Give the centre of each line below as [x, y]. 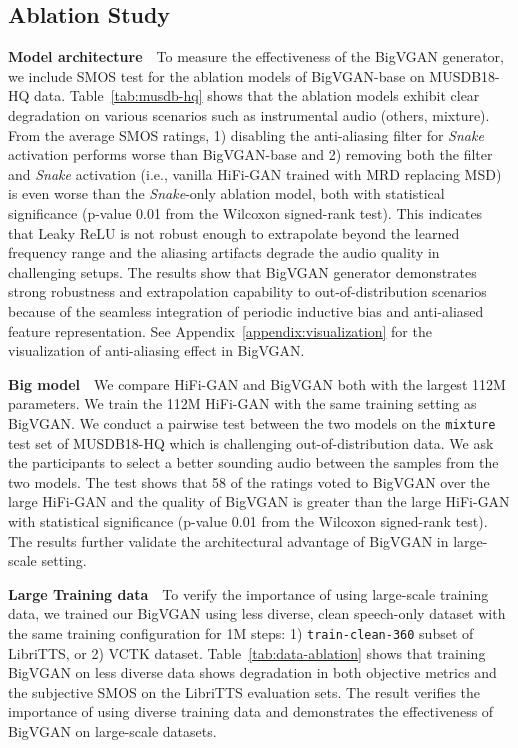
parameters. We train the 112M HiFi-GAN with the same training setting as [242, 403]
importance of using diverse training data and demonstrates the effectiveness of [251, 711]
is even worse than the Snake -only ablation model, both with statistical [226, 193]
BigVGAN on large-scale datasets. [112, 730]
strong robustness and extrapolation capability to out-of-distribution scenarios [247, 291]
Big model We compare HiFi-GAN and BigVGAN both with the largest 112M [257, 383]
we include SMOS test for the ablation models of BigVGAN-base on [216, 75]
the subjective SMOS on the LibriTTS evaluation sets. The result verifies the [244, 691]
